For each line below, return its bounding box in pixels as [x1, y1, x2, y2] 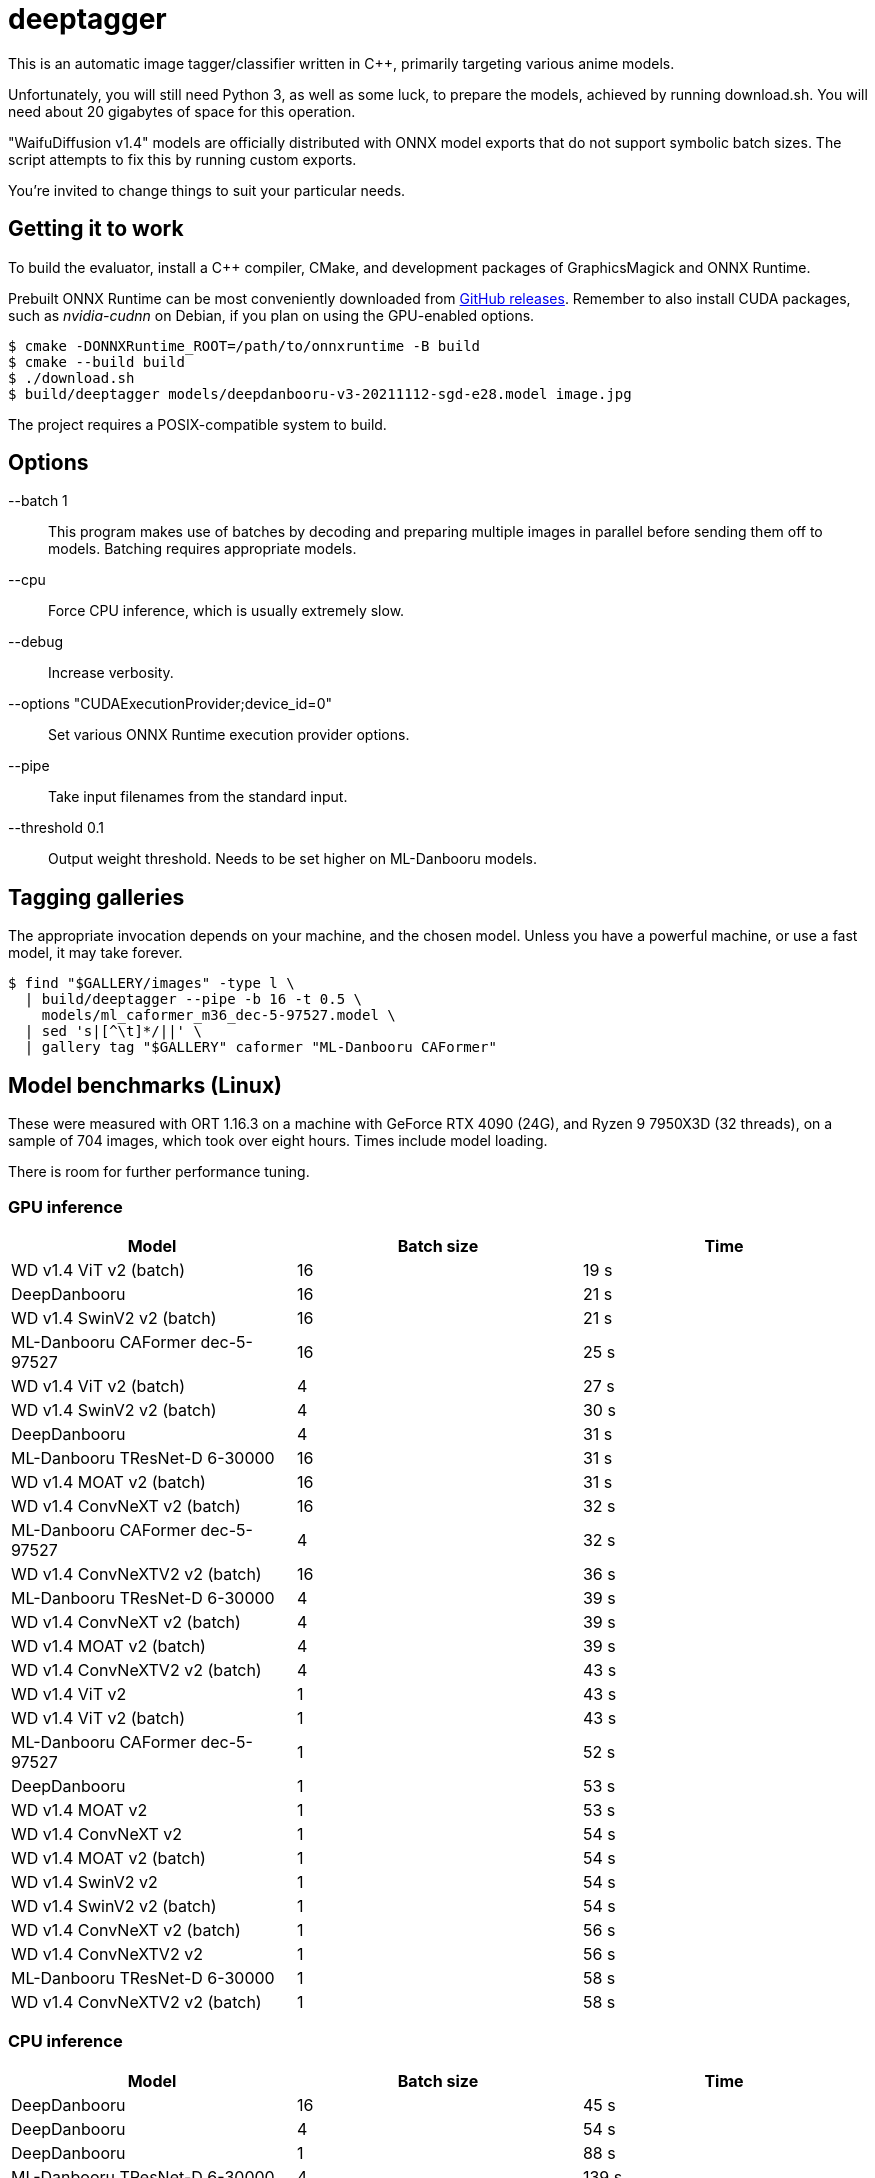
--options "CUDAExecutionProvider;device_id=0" [8, 695, 332, 713]
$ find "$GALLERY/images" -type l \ [8, 975, 295, 992]
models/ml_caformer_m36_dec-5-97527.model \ [41, 1007, 396, 1024]
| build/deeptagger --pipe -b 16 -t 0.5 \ [24, 991, 363, 1008]
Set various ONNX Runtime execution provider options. [48, 726, 410, 744]
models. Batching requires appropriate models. [48, 540, 357, 558]
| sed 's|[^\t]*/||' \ [24, 1023, 202, 1040]
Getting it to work [8, 216, 184, 242]
